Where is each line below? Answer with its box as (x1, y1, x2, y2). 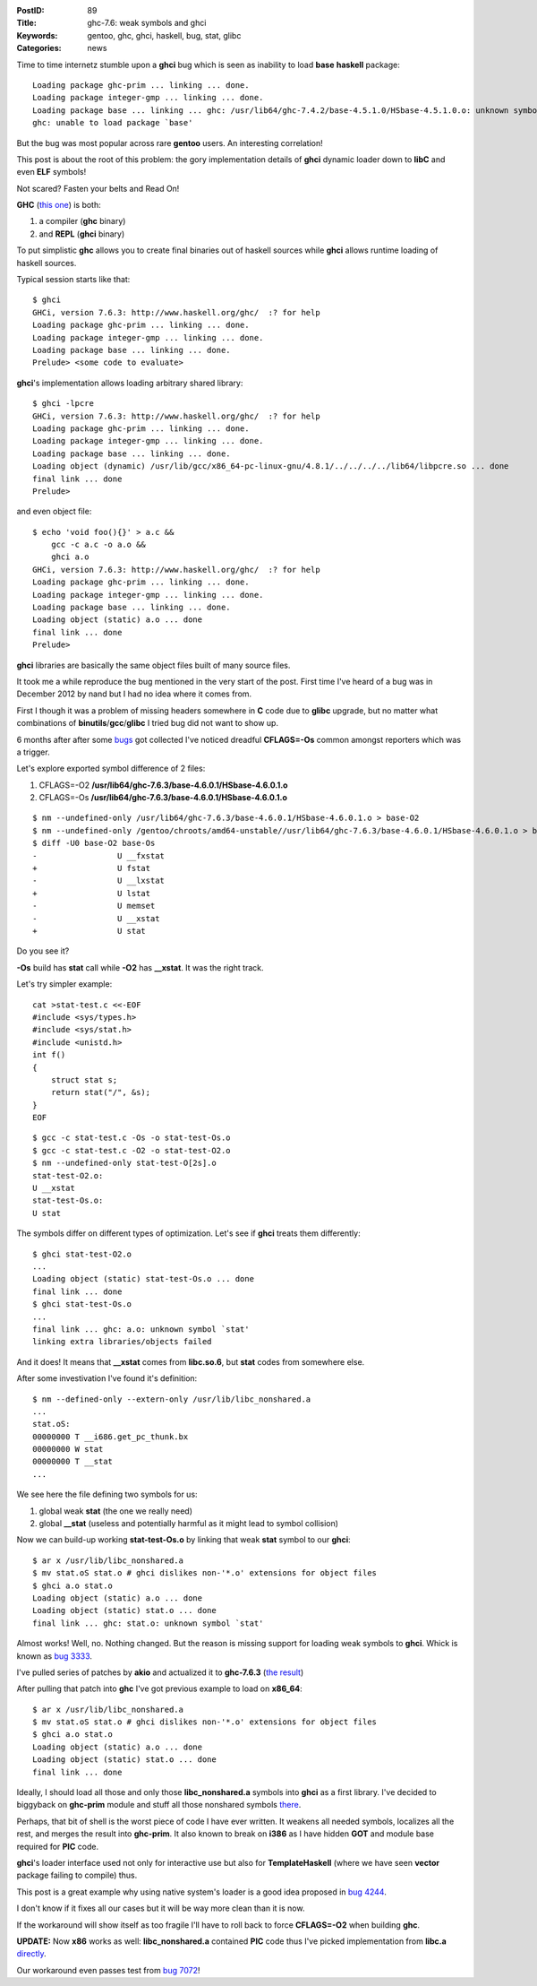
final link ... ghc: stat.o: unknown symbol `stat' (32, 1618, 264, 1628)
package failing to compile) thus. (16, 1869, 138, 1881)
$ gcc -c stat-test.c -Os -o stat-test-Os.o (32, 1133, 232, 1143)
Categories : (16, 43, 62, 54)
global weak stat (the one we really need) (38, 1506, 192, 1516)
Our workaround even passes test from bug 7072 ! (16, 1964, 200, 1975)
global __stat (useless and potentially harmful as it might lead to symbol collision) (38, 1518, 339, 1529)
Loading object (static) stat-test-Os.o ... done (32, 1274, 255, 1284)
